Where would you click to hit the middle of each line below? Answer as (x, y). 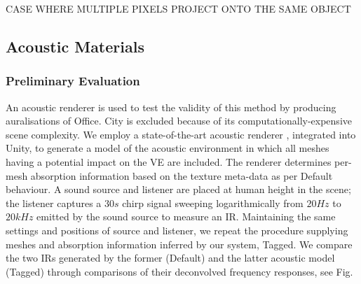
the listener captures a (54, 203)
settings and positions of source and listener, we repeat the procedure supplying (177, 230)
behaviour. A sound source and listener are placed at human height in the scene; (178, 189)
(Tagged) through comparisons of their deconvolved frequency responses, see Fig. (179, 271)
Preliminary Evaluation (73, 81)
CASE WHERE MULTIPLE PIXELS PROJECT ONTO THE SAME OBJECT (178, 8)
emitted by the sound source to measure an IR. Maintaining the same (186, 216)
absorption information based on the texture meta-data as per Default (182, 175)
